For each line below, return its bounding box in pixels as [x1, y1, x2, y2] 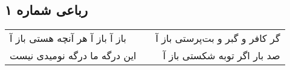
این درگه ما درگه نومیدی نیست [10, 48, 137, 63]
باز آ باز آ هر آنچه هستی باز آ [10, 31, 127, 45]
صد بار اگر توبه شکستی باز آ [163, 48, 280, 63]
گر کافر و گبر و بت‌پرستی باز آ [155, 31, 280, 45]
